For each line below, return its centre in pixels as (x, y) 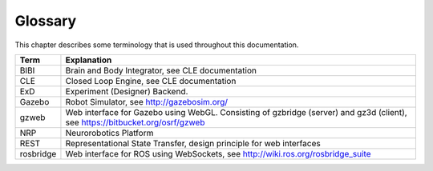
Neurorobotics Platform (109, 133)
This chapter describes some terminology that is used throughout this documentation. (157, 45)
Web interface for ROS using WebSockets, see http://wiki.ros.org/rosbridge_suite (218, 153)
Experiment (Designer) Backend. (127, 91)
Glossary (46, 21)
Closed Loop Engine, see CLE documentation (151, 81)
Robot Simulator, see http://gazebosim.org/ (147, 101)
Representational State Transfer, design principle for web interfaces (193, 143)
